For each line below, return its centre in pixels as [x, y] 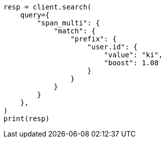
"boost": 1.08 [131, 63]
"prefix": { [93, 39]
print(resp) [27, 119]
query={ [35, 15]
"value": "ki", [133, 55]
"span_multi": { [68, 23]
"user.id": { [112, 47]
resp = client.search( [48, 7]
